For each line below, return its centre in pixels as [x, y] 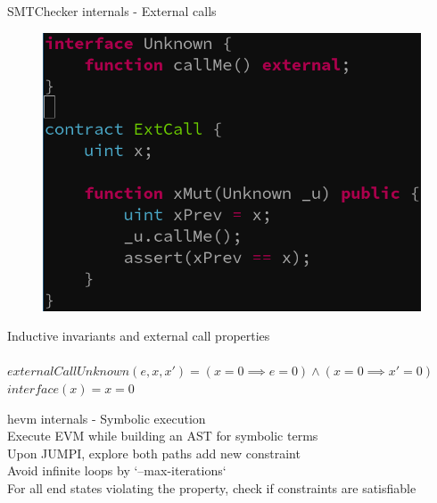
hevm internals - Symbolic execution [107, 418]
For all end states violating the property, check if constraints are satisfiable [212, 487]
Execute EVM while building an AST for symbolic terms [163, 436]
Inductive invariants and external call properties [139, 336]
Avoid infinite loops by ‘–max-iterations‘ [117, 470]
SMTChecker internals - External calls [112, 11]
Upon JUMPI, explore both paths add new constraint [154, 453]
